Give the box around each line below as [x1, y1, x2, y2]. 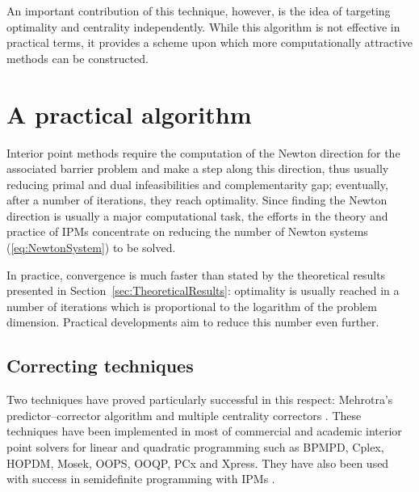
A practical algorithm [6, 97, 252, 130]
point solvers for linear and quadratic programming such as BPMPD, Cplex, [6, 439, 384, 456]
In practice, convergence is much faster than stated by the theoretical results [6, 266, 386, 283]
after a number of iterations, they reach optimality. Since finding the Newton [6, 191, 388, 208]
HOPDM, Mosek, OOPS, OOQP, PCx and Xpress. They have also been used [6, 454, 389, 471]
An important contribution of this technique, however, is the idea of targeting [6, 2, 391, 19]
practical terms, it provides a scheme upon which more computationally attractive [6, 34, 413, 51]
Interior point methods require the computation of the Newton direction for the [6, 144, 400, 161]
